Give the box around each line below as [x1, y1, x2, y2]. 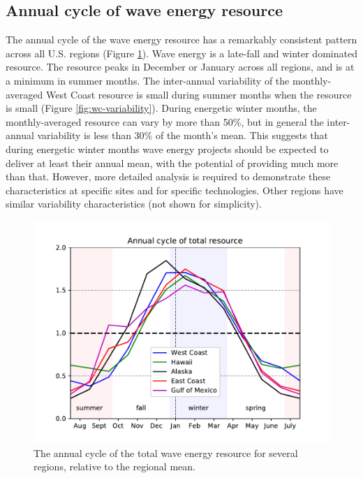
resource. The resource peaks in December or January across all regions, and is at [6, 59, 355, 74]
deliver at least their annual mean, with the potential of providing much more [6, 155, 339, 170]
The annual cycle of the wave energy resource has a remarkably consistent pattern [6, 32, 357, 47]
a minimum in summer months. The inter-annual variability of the [6, 73, 290, 87]
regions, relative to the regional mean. [34, 459, 195, 474]
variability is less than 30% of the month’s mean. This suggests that [37, 128, 328, 143]
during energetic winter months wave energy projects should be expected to [6, 141, 329, 156]
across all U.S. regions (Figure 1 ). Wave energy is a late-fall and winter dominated [6, 45, 357, 60]
